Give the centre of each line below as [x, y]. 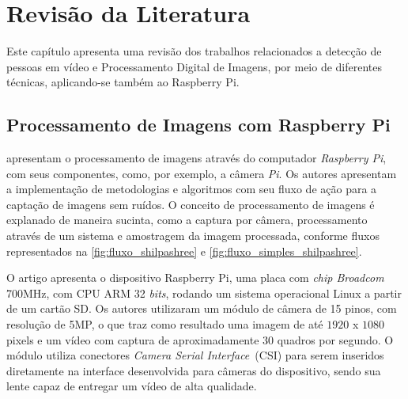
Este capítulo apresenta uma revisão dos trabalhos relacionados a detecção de [194, 51]
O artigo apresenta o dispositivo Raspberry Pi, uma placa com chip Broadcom [195, 277]
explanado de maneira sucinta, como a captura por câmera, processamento [187, 220]
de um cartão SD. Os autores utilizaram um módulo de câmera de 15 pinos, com [202, 308]
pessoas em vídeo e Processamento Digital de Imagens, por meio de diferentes [195, 66]
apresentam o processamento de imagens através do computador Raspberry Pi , [196, 158]
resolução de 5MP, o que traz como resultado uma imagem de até [165, 324]
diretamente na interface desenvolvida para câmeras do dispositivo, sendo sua [194, 370]
